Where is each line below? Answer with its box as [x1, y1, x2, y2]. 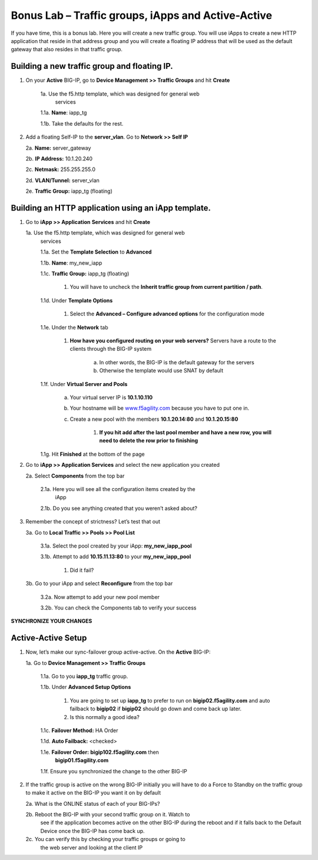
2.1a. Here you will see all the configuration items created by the [40, 486, 196, 493]
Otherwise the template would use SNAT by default [99, 367, 224, 374]
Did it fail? [69, 566, 94, 574]
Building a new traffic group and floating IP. [11, 61, 173, 71]
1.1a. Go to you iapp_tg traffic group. [40, 673, 128, 680]
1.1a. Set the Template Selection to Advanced [40, 248, 152, 256]
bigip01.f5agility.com [55, 757, 109, 764]
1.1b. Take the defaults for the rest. [40, 120, 124, 127]
